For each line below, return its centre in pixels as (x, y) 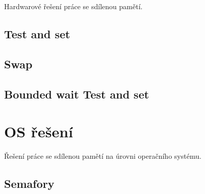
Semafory (29, 184)
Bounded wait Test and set (77, 94)
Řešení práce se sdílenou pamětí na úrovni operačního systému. (103, 156)
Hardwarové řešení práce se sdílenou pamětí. (73, 6)
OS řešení (39, 131)
